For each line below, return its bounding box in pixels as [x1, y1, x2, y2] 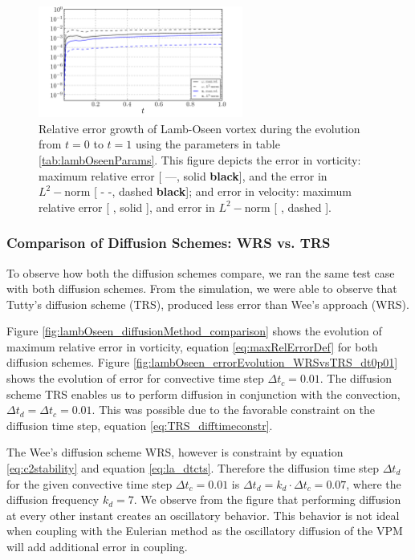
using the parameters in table [135, 136, 280, 152]
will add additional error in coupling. [6, 538, 188, 554]
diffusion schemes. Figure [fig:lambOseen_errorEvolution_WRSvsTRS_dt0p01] [6, 354, 398, 371]
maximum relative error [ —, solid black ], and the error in [39, 167, 328, 184]
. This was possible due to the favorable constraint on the [92, 401, 376, 418]
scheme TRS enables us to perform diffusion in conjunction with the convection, [6, 385, 401, 402]
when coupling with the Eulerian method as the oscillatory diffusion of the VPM [6, 522, 403, 539]
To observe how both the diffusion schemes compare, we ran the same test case [6, 264, 395, 281]
